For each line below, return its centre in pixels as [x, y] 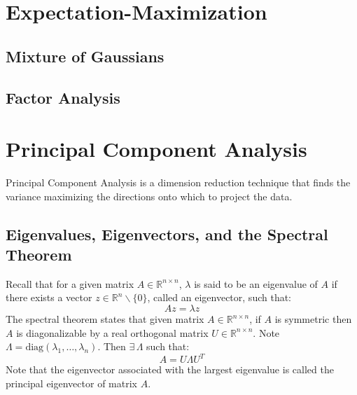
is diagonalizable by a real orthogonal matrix [112, 332]
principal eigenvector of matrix [71, 383]
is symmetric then [313, 319]
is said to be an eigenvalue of [256, 283]
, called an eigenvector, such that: [219, 297]
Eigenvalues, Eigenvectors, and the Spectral [167, 234]
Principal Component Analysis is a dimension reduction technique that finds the [178, 182]
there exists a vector [49, 297]
